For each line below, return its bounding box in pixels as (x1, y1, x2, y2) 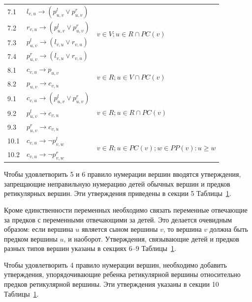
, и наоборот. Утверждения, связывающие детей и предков (63, 233, 239, 244)
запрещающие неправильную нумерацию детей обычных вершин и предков (4, 178, 230, 189)
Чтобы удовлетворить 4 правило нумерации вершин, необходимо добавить (4, 259, 227, 270)
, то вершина (163, 224, 202, 234)
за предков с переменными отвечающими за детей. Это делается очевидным (4, 214, 232, 224)
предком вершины (4, 233, 58, 244)
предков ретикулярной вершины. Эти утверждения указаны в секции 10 (4, 279, 219, 289)
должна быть (209, 224, 248, 234)
